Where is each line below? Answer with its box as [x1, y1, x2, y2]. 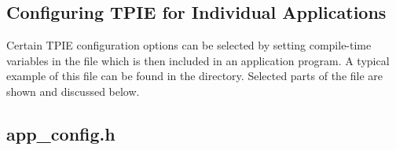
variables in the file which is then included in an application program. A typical [6, 52, 390, 68]
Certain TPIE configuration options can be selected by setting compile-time [6, 37, 372, 53]
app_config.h [6, 121, 115, 145]
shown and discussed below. [6, 82, 140, 99]
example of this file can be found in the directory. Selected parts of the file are [6, 68, 383, 84]
